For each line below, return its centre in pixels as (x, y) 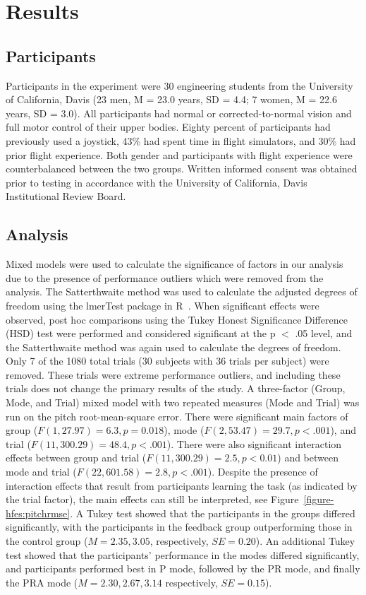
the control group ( (47, 541)
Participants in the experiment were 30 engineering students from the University (179, 85)
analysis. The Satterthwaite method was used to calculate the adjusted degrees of (182, 291)
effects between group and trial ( (76, 458)
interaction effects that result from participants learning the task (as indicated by (182, 485)
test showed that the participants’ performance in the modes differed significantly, (183, 554)
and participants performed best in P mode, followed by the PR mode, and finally (183, 569)
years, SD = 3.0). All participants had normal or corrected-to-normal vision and (179, 113)
